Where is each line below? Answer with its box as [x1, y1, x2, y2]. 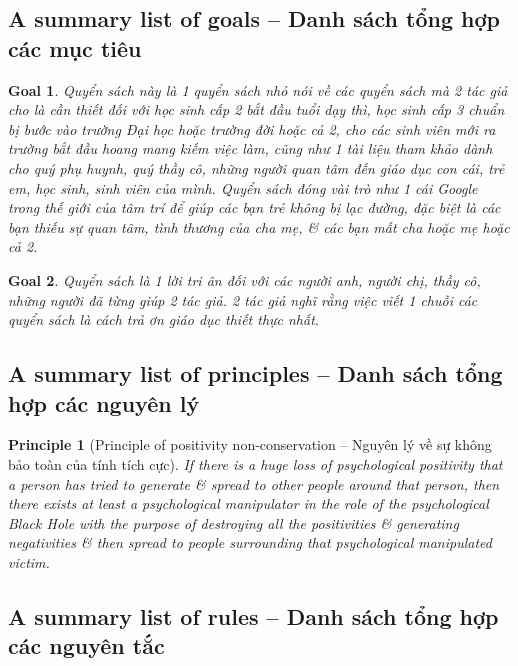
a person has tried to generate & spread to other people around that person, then [8, 473, 500, 494]
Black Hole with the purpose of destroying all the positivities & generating [8, 512, 459, 533]
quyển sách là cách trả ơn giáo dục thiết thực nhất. [8, 309, 320, 330]
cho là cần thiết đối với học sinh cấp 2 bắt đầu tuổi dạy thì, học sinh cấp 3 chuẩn [8, 99, 505, 120]
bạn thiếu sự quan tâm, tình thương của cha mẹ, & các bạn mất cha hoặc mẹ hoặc [8, 216, 510, 237]
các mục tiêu [8, 32, 142, 63]
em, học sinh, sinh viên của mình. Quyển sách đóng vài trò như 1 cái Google [8, 177, 478, 198]
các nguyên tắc [8, 630, 165, 661]
